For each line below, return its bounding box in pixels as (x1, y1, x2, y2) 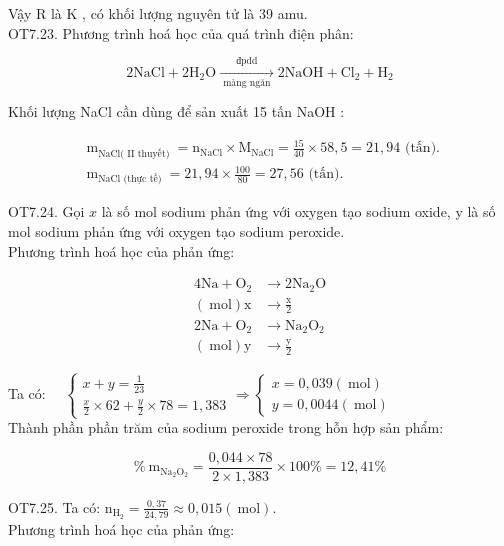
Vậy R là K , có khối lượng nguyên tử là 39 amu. (8, 3, 308, 23)
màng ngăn (223, 78, 271, 89)
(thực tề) (123, 174, 162, 185)
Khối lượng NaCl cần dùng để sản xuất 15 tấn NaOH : (8, 101, 345, 122)
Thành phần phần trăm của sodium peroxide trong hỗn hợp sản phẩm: (8, 417, 444, 438)
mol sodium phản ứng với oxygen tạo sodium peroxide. (8, 220, 345, 241)
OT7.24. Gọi (8, 201, 85, 222)
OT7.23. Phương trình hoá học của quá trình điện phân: (8, 22, 354, 43)
